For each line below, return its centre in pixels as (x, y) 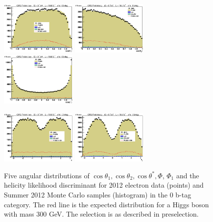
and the (188, 175)
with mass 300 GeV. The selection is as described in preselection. (101, 214)
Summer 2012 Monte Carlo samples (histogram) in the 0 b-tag (98, 195)
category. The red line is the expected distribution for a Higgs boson (106, 204)
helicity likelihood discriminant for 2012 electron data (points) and (104, 185)
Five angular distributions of (47, 175)
